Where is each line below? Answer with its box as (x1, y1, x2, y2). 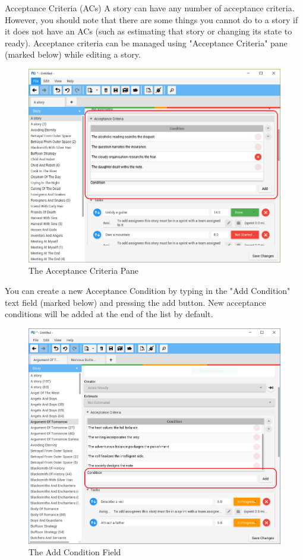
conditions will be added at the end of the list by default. (5, 308, 213, 320)
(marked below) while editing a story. (5, 48, 141, 61)
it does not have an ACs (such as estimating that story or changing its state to (5, 25, 292, 37)
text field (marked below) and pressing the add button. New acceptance (5, 296, 266, 308)
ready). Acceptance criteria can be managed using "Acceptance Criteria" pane (5, 36, 288, 49)
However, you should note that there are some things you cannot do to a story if (5, 13, 298, 26)
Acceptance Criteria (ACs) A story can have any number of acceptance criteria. (5, 2, 295, 14)
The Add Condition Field (29, 546, 121, 558)
